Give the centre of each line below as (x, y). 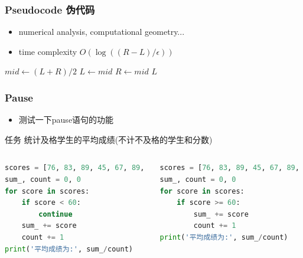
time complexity (48, 51)
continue (56, 214)
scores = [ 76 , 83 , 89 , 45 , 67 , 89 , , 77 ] (92, 168)
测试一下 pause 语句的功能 (66, 120)
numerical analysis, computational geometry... (102, 32)
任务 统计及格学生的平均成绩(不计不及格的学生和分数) (109, 139)
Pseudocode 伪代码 (50, 9)
